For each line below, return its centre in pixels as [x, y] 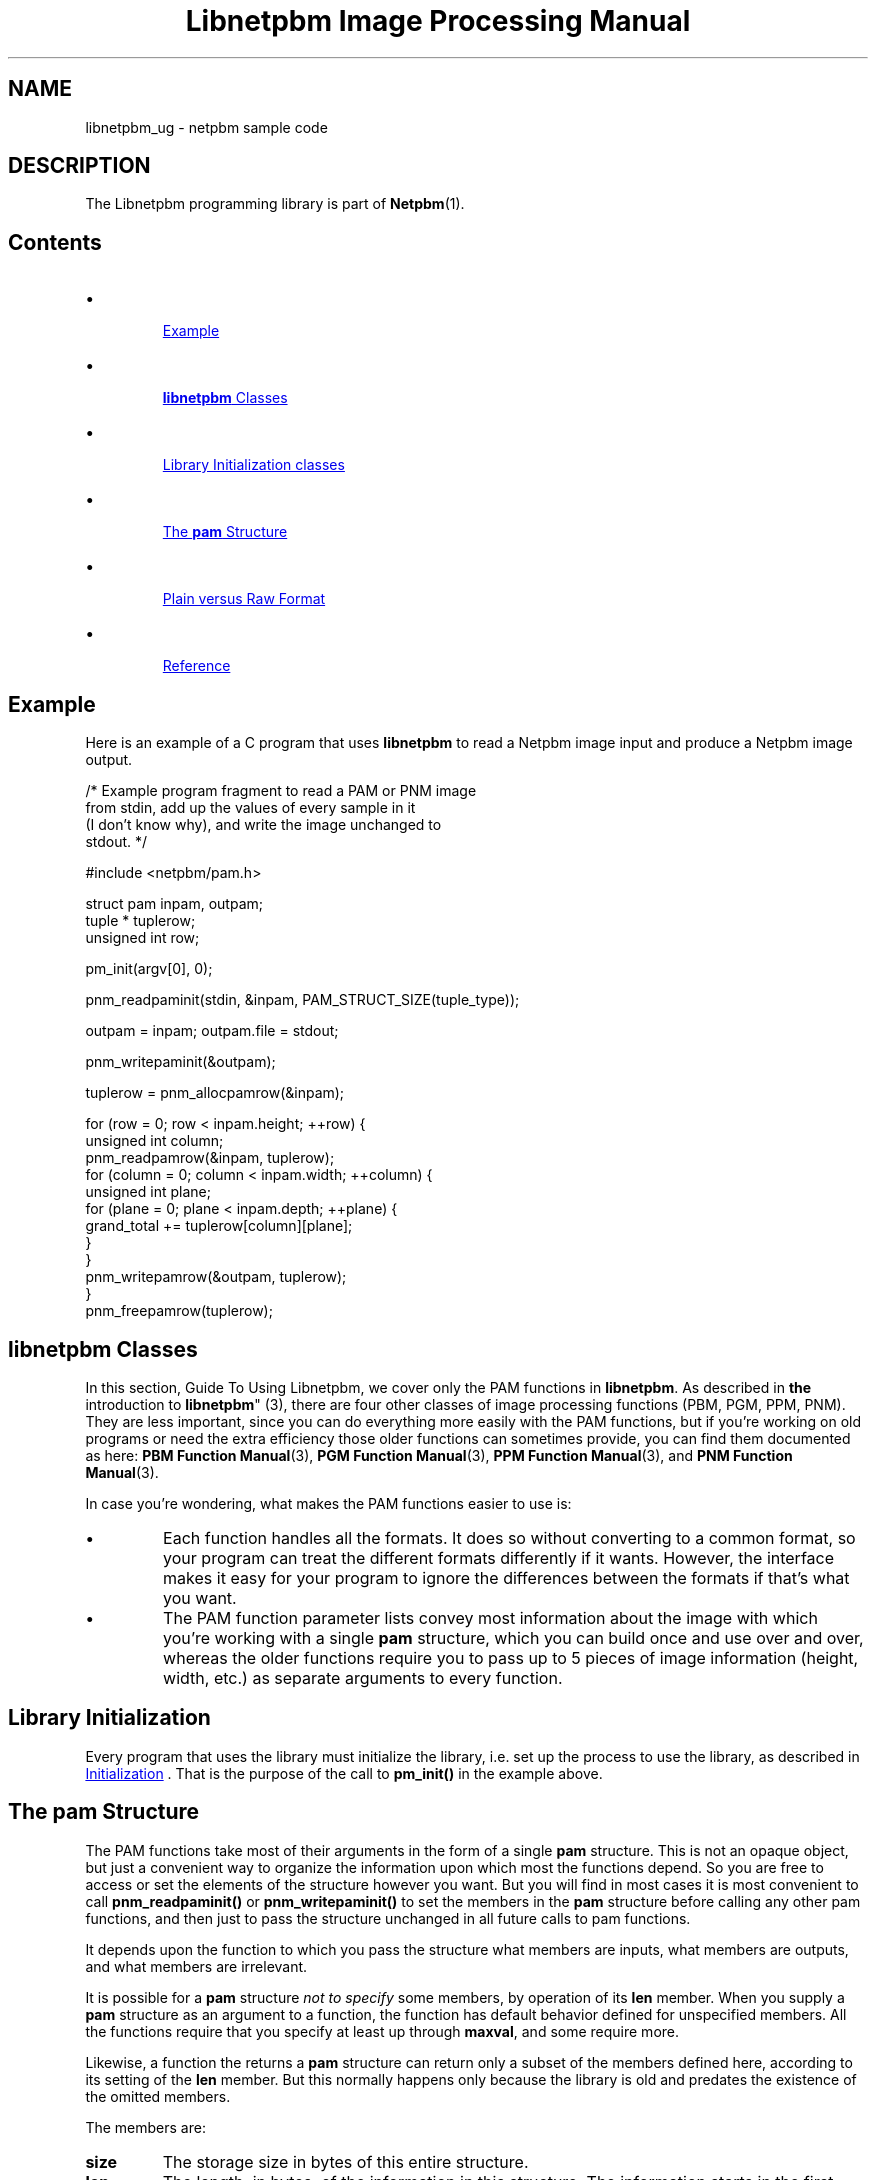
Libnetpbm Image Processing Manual [438, 21]
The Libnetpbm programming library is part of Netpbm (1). [275, 204]
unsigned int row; [142, 938]
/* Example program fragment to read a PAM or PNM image [281, 791]
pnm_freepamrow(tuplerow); [179, 1311]
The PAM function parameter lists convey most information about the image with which [490, 1617]
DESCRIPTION [79, 166]
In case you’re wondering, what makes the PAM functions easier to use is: [328, 1503]
